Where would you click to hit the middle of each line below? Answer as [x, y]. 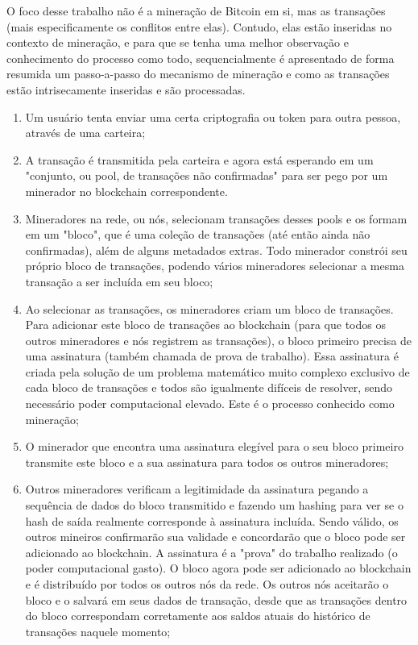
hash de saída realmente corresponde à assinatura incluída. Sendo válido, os [212, 520]
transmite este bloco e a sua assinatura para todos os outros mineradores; [207, 462]
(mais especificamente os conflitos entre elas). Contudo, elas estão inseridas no [199, 26]
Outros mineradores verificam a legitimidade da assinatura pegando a [197, 489]
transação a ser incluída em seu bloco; [119, 281]
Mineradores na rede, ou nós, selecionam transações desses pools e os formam [216, 218]
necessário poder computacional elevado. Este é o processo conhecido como [210, 404]
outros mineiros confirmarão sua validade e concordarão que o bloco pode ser [215, 537]
